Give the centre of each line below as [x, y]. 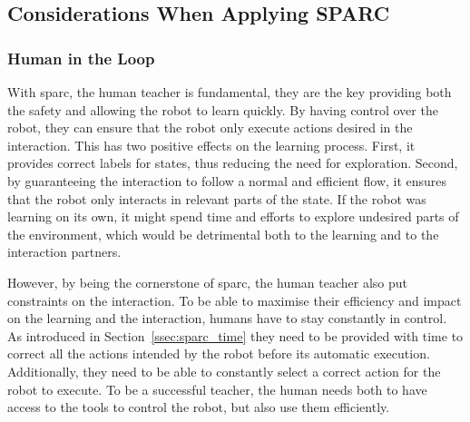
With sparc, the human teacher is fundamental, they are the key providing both [230, 92]
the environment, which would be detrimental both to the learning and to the [223, 234]
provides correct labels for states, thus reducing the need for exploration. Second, [233, 163]
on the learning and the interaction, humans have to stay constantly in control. [227, 318]
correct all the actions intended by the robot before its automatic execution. [219, 353]
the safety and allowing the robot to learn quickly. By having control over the [223, 109]
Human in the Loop [81, 58]
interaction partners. [64, 252]
